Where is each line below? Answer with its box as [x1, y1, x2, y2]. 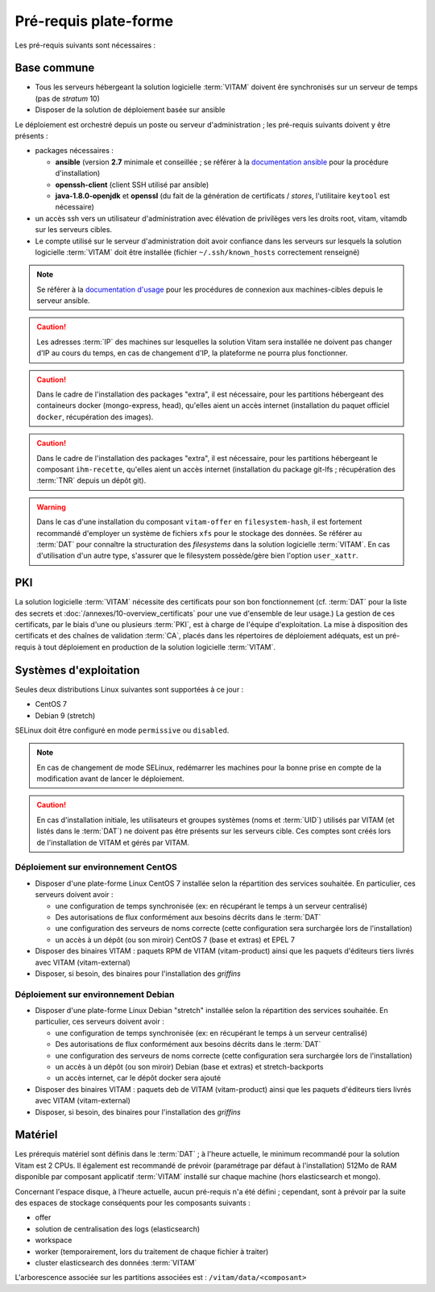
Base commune [14, 61, 95, 75]
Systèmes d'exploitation [14, 663, 140, 677]
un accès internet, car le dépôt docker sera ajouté [55, 1073, 222, 1083]
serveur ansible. [36, 296, 90, 305]
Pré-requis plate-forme [14, 12, 173, 30]
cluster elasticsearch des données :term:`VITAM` [35, 1257, 197, 1267]
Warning [36, 502, 66, 512]
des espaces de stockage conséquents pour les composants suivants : [14, 1198, 251, 1208]
